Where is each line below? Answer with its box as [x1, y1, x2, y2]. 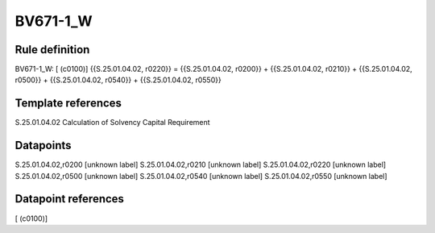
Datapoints [14, 139, 72, 152]
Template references [14, 97, 122, 110]
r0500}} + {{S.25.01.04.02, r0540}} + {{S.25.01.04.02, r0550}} [14, 75, 222, 85]
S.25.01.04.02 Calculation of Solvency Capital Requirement [14, 118, 210, 127]
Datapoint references [14, 192, 125, 206]
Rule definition [14, 43, 90, 56]
